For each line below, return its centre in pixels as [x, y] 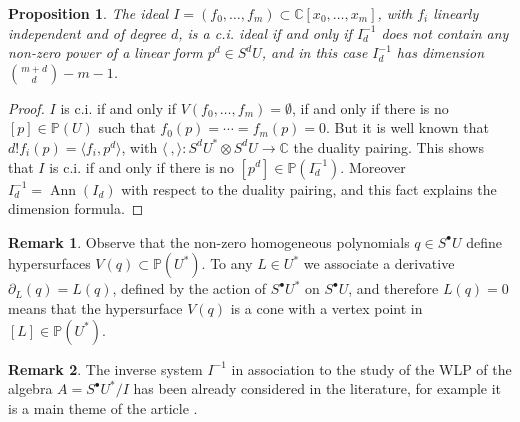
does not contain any [445, 32]
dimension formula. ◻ [76, 208]
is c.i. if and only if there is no [142, 166]
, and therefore [393, 288]
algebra [30, 388]
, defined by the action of [189, 288]
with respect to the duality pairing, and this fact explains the [309, 188]
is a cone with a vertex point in [326, 307]
